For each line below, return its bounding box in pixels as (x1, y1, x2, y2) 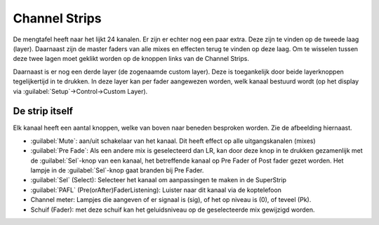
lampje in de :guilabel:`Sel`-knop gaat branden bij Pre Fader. (30, 165, 204, 175)
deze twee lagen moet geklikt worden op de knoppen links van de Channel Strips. (13, 55, 249, 63)
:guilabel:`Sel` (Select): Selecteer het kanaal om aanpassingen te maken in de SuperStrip (30, 176, 287, 184)
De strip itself (13, 105, 74, 117)
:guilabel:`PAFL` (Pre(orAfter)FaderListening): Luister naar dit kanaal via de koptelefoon (30, 186, 282, 194)
